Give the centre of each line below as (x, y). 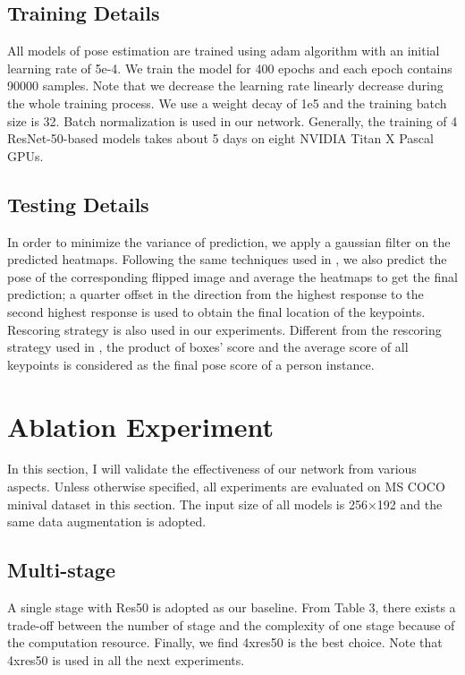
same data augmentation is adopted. (107, 521)
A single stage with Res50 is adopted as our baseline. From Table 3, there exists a (232, 607)
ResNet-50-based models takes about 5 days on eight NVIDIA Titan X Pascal (220, 138)
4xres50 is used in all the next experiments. (126, 659)
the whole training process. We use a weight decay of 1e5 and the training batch (227, 103)
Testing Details (78, 204)
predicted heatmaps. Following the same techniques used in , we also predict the (227, 259)
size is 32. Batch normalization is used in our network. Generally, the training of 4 (232, 120)
